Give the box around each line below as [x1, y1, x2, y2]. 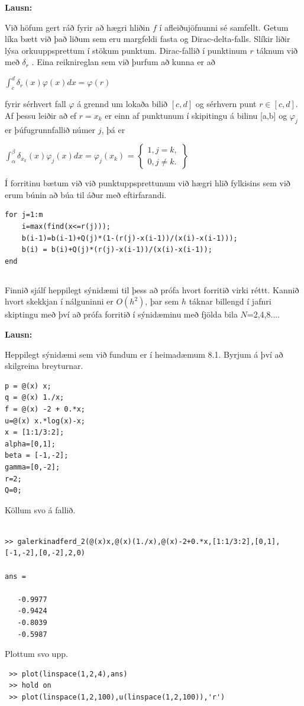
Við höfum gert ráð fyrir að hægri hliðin [5, 21, 150, 33]
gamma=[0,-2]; [5, 462, 60, 471]
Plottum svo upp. [5, 647, 68, 660]
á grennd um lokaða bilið [77, 98, 168, 110]
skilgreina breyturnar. [5, 360, 83, 372]
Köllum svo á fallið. [5, 503, 76, 516]
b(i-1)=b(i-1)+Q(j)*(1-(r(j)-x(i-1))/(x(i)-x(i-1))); [21, 234, 238, 242]
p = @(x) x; [5, 381, 51, 390]
